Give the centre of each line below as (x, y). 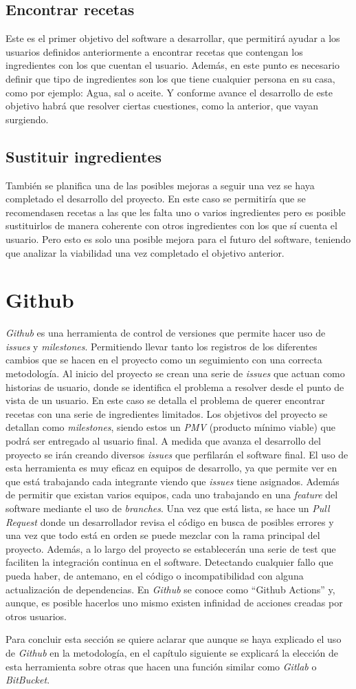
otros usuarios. (36, 616)
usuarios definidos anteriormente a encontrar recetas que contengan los (154, 51)
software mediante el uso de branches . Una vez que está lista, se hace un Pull (168, 508)
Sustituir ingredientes (84, 156)
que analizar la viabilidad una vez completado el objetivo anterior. (145, 252)
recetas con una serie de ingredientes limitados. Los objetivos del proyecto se (167, 413)
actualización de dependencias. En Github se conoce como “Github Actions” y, (170, 589)
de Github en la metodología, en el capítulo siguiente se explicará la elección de (172, 652)
